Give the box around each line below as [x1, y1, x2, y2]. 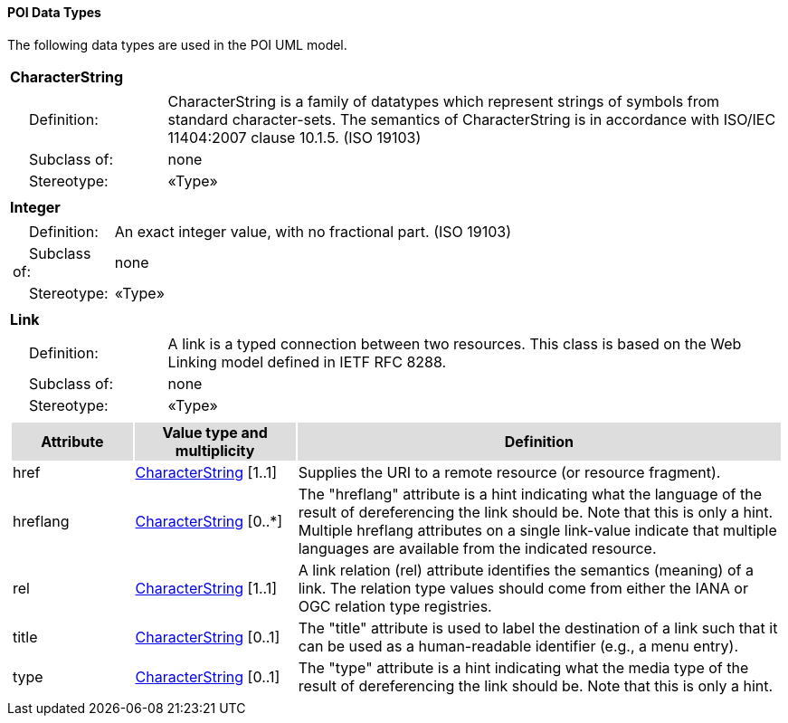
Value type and [162, 423, 268, 442]
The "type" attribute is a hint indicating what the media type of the [298, 658, 749, 677]
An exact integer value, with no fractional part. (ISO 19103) [114, 222, 512, 241]
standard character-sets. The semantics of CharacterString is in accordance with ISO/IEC [167, 109, 776, 128]
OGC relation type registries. [298, 596, 492, 615]
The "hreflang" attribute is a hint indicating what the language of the [298, 484, 762, 503]
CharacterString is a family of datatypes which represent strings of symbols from [167, 91, 719, 110]
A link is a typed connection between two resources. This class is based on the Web [167, 334, 742, 353]
